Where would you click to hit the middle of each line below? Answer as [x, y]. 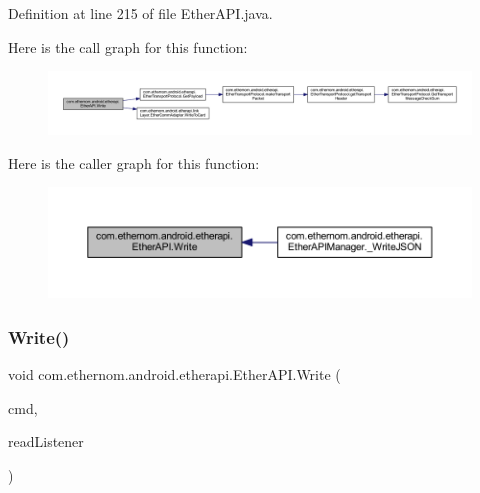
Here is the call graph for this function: [128, 46]
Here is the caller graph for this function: [134, 162]
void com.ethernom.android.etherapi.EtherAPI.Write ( [174, 374]
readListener [46, 441]
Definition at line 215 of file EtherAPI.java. [140, 13]
